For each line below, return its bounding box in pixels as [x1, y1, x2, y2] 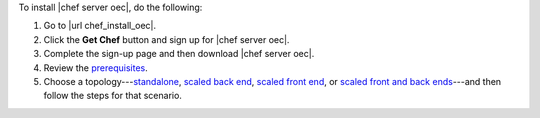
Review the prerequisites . [43, 61, 149, 74]
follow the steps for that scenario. [43, 90, 182, 102]
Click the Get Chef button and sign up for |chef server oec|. [43, 33, 290, 45]
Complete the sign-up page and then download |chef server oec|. [43, 48, 315, 60]
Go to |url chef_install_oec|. [43, 20, 157, 32]
